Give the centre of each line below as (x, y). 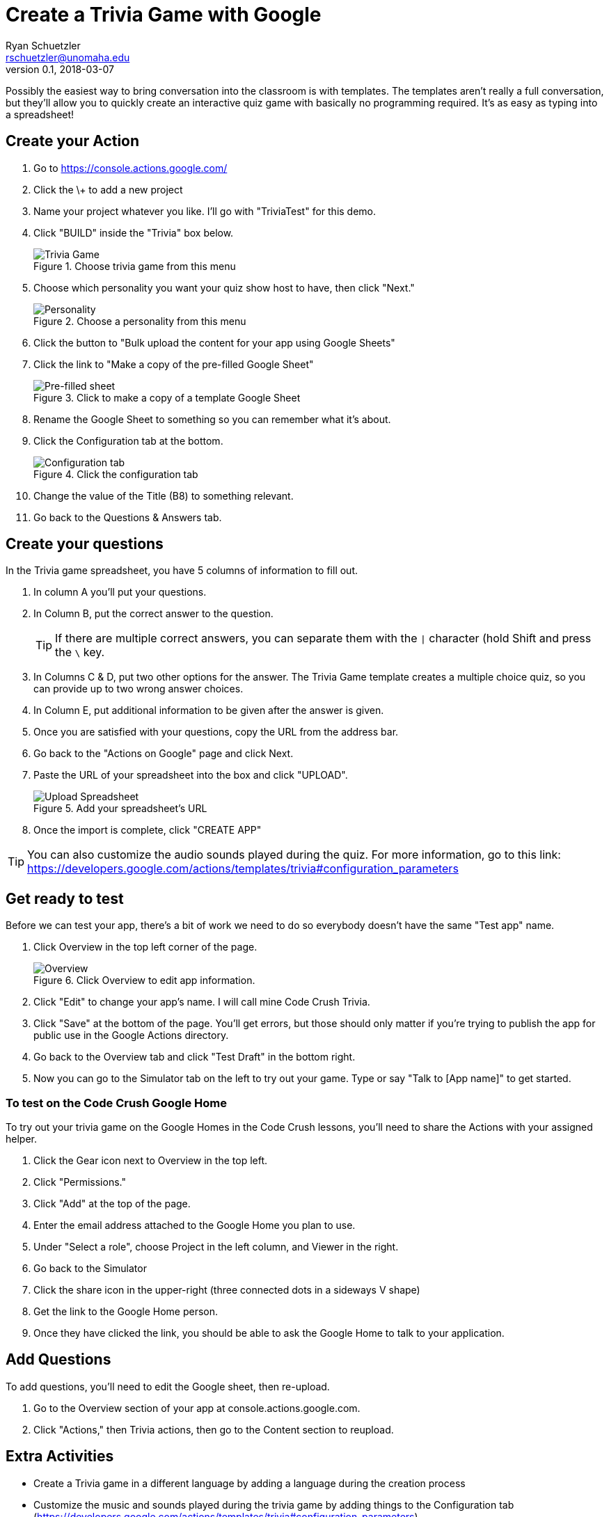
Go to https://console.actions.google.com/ (130, 168)
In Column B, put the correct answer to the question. (153, 614)
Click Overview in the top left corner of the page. (145, 947)
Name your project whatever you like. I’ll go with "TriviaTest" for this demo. (205, 211)
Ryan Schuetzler (43, 45)
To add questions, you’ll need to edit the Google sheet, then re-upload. (168, 1386)
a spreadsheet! (40, 114)
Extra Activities (60, 1456)
